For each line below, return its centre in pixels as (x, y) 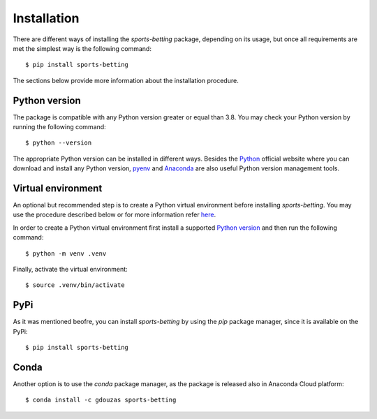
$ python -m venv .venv (66, 253)
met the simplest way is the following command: (82, 48)
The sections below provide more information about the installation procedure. (126, 80)
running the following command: (59, 127)
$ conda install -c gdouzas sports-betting (101, 400)
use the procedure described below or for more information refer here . (114, 215)
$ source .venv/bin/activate (75, 285)
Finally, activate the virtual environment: (71, 270)
